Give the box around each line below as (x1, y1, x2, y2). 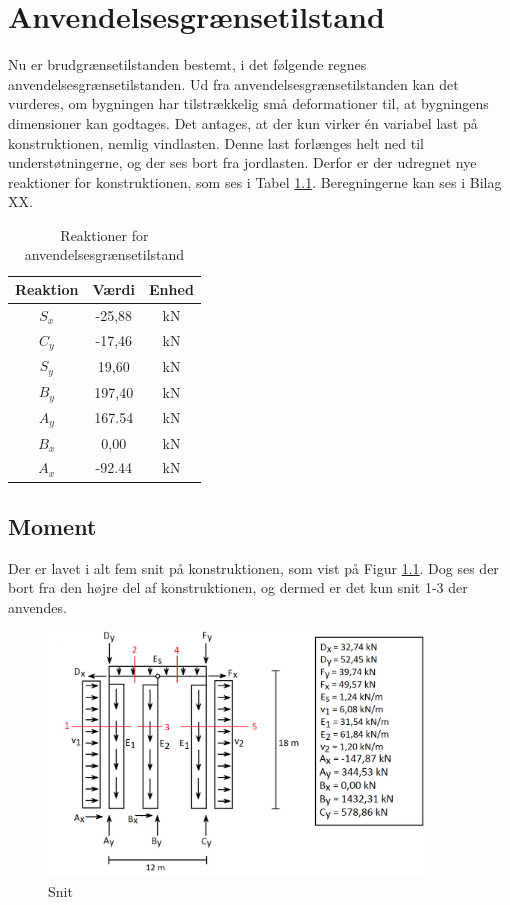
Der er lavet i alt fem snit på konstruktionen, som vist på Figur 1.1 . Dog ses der (8, 557, 499, 578)
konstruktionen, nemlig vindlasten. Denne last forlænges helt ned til (8, 132, 424, 153)
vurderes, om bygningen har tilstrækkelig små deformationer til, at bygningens (8, 93, 489, 114)
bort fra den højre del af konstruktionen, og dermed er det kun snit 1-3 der (8, 577, 468, 598)
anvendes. (8, 596, 67, 617)
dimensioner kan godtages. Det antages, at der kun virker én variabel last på (8, 112, 478, 133)
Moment (8, 510, 97, 541)
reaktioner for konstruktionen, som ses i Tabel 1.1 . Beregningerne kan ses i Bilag (8, 171, 502, 192)
